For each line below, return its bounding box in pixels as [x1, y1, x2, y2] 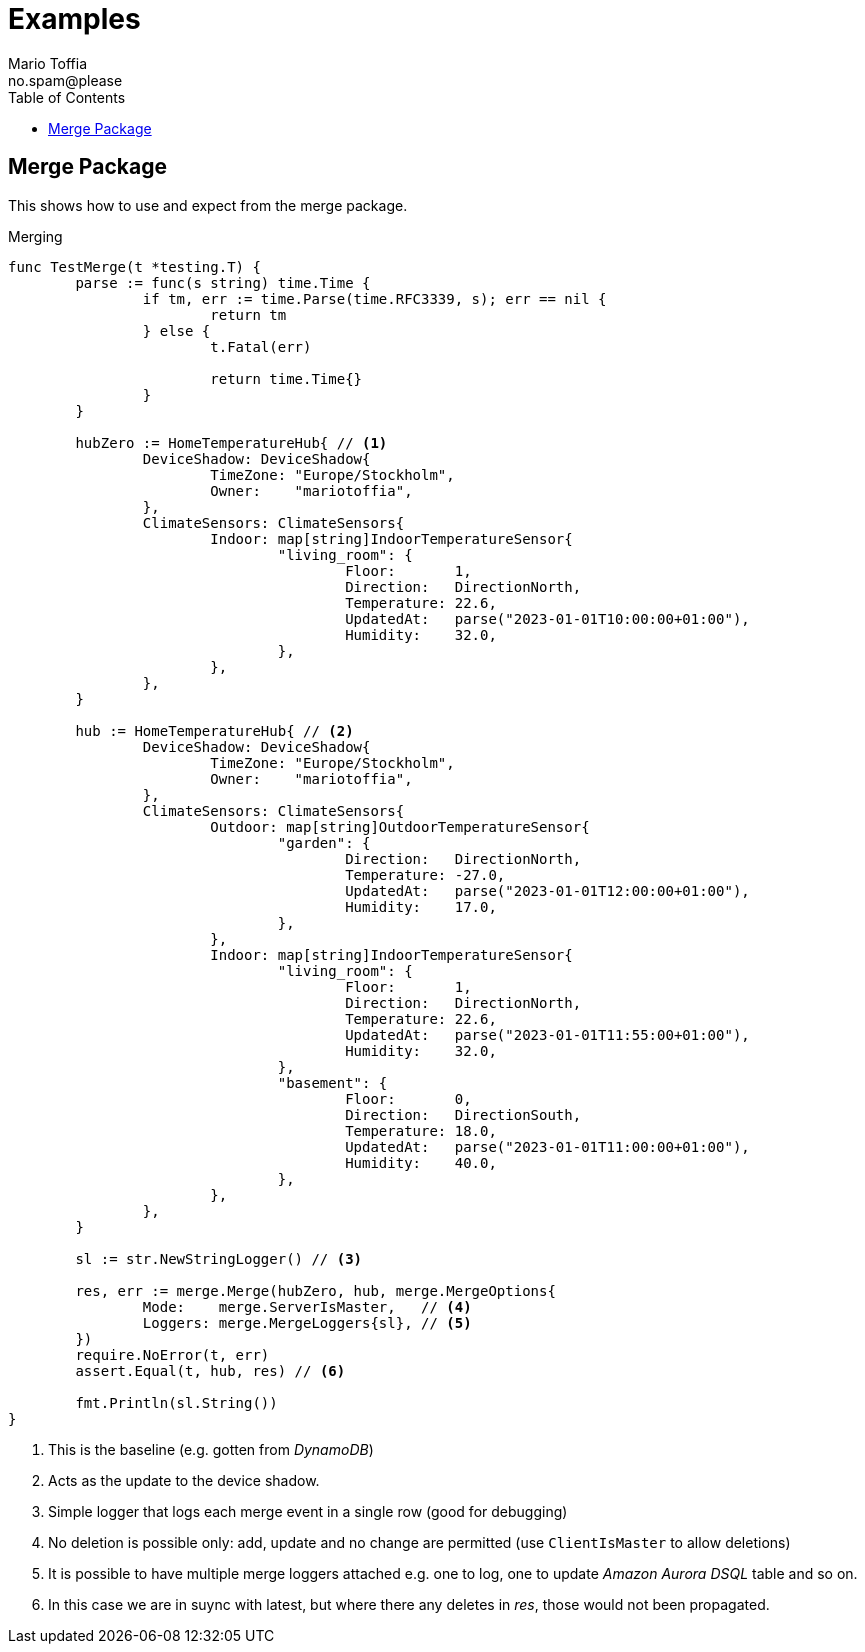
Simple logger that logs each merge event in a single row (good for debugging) [48, 1502, 568, 1520]
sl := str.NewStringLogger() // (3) [75, 1250, 363, 1267]
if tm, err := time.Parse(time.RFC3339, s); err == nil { [142, 290, 607, 307]
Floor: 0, [345, 1090, 472, 1107]
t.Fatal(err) [210, 338, 312, 355]
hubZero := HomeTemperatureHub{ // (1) [75, 434, 388, 451]
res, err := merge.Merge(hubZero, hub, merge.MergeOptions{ [75, 1282, 556, 1299]
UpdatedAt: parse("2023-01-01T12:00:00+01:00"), [345, 882, 750, 899]
